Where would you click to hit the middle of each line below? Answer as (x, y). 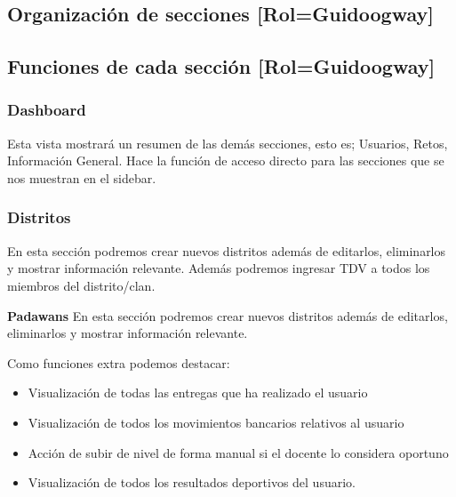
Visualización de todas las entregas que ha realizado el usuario (198, 393)
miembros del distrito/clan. (81, 285)
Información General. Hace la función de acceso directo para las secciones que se (226, 160)
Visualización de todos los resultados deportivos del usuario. (192, 482)
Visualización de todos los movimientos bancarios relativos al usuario (216, 422)
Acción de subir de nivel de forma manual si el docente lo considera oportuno (238, 452)
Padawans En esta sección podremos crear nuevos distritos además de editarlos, (228, 315)
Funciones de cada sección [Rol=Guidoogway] (221, 66)
